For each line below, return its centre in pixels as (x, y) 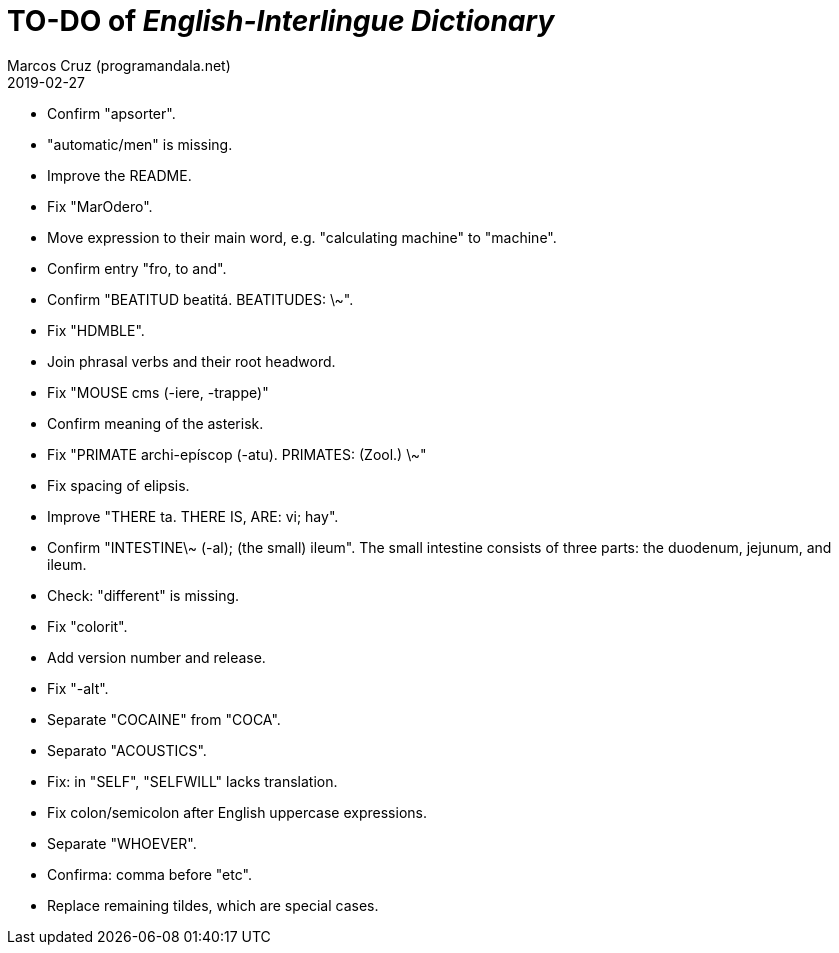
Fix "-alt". (78, 688)
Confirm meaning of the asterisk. (155, 423)
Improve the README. (119, 175)
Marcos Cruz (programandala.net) (119, 65)
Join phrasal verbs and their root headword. (191, 361)
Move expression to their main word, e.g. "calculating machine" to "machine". (302, 237)
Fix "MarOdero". (100, 206)
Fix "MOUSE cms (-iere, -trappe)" (158, 392)
